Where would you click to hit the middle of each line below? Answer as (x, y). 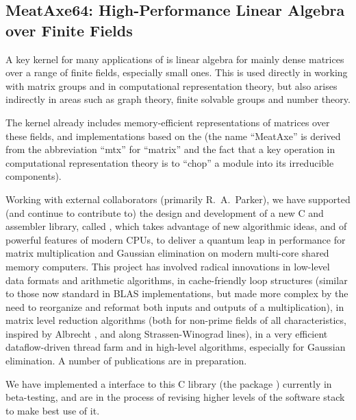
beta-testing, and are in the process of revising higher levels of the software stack (175, 397)
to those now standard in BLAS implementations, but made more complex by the (177, 293)
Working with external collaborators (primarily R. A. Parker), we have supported (178, 199)
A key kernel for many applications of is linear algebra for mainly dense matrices (175, 59)
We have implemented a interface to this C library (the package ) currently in (169, 383)
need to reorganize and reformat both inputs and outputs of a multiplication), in (175, 306)
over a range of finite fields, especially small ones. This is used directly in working (177, 72)
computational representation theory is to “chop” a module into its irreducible (170, 162)
